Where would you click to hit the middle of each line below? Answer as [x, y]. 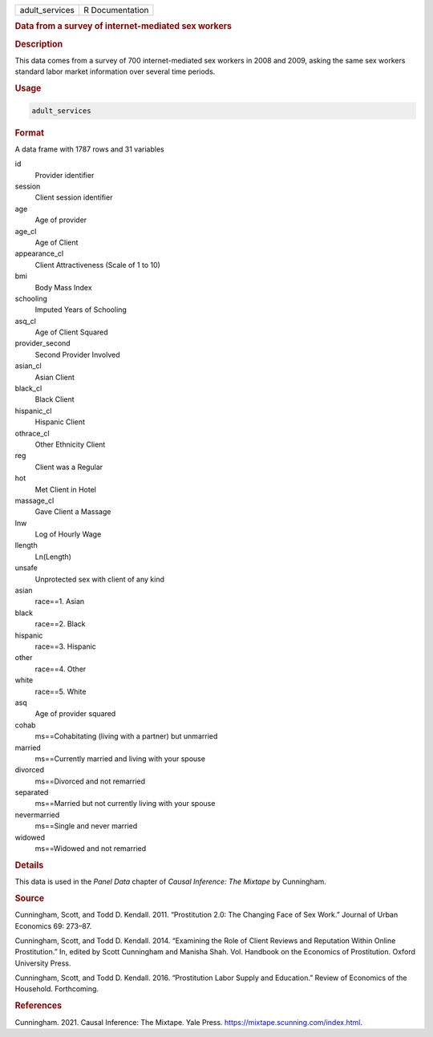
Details [29, 865]
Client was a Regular [69, 467]
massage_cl [34, 500]
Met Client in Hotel [65, 489]
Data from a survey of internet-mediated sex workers [123, 26]
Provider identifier [65, 175]
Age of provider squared [75, 714]
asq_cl [25, 321]
